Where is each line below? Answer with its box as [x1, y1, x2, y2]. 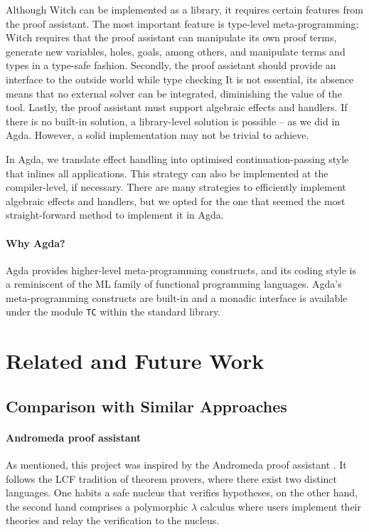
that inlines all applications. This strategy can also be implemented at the [6, 165, 328, 180]
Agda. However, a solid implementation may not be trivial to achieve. [6, 127, 309, 142]
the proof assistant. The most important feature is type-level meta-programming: [6, 16, 359, 31]
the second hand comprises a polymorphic [6, 499, 188, 513]
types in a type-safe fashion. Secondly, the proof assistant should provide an [6, 58, 336, 73]
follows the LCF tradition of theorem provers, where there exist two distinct [6, 471, 338, 486]
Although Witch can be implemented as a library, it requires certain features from [6, 2, 363, 16]
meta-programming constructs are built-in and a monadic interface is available [6, 290, 348, 305]
